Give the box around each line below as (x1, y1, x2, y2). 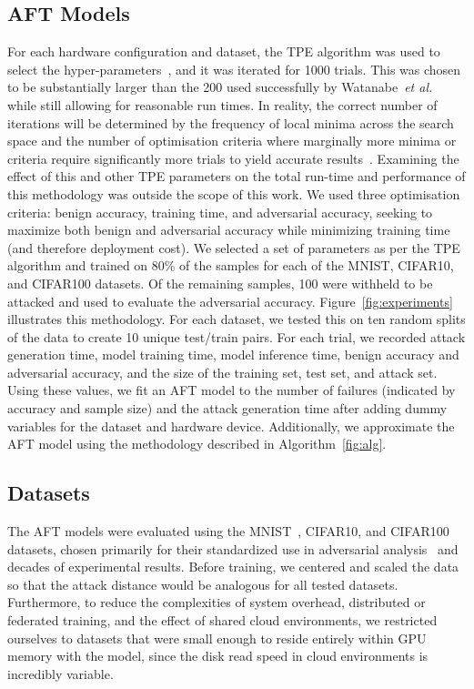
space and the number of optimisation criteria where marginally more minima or (7, 131, 457, 150)
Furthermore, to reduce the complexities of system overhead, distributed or (7, 593, 426, 612)
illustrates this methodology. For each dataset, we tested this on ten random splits (7, 309, 466, 329)
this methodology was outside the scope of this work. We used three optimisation (7, 184, 460, 203)
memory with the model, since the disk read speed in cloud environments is (7, 646, 429, 665)
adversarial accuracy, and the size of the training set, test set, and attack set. (7, 362, 438, 381)
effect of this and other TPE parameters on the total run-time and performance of (7, 167, 466, 186)
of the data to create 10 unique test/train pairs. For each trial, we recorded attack (7, 327, 466, 346)
